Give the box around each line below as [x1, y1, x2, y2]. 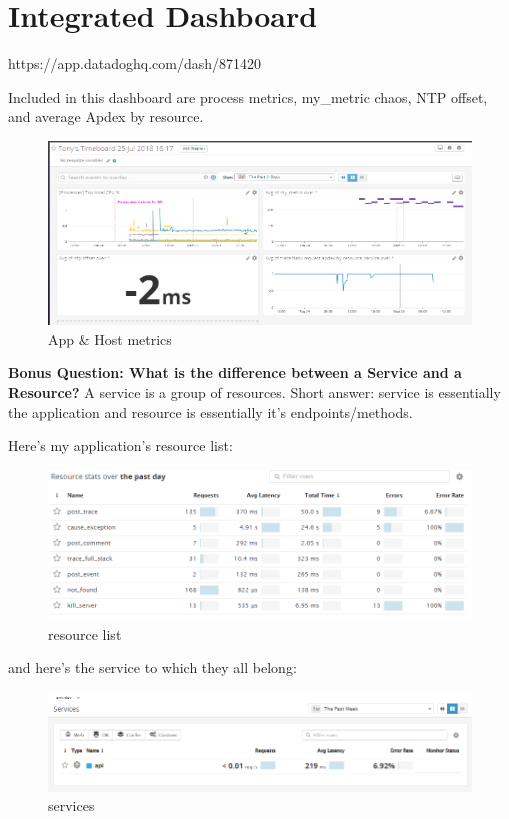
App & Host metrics [48, 328, 172, 349]
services [48, 795, 95, 816]
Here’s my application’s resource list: [8, 435, 233, 456]
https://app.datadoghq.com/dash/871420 [8, 53, 261, 74]
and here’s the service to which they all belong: [8, 657, 297, 678]
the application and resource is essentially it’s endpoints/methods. [8, 401, 413, 422]
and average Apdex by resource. [8, 106, 204, 127]
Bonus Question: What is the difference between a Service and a [8, 362, 462, 383]
